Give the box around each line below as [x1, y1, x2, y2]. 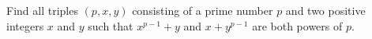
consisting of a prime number [132, 2, 273, 18]
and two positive [285, 2, 366, 18]
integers [6, 17, 44, 34]
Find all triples [6, 2, 78, 18]
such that [88, 17, 133, 34]
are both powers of [252, 17, 343, 34]
